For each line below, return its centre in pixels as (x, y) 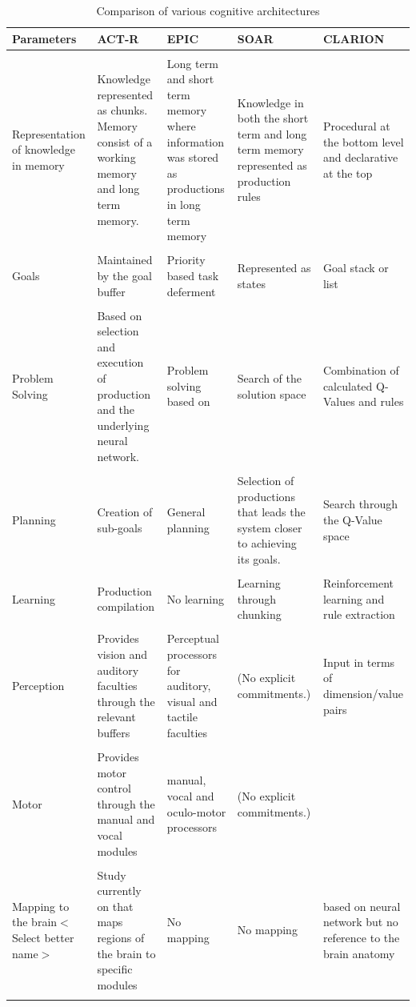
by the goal (124, 275)
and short (190, 79)
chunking (259, 614)
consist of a (125, 141)
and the (116, 409)
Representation (49, 133)
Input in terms (359, 662)
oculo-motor (196, 811)
